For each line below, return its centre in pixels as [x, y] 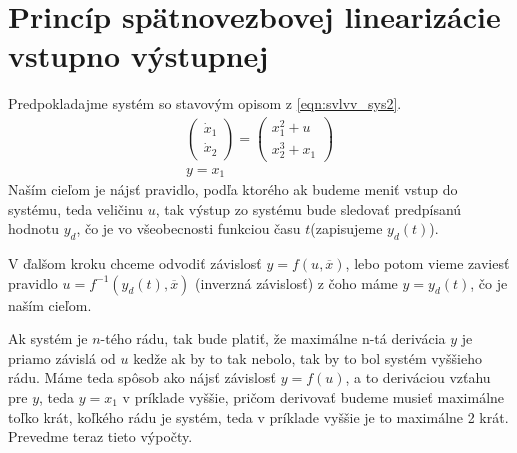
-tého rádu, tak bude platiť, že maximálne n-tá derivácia [273, 338]
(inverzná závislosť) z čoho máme [296, 282]
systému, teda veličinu [76, 208]
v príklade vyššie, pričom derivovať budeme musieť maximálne [313, 396]
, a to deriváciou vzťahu [418, 377]
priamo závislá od [62, 357]
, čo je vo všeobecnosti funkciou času [188, 228]
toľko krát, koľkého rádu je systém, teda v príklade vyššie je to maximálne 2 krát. [258, 416]
